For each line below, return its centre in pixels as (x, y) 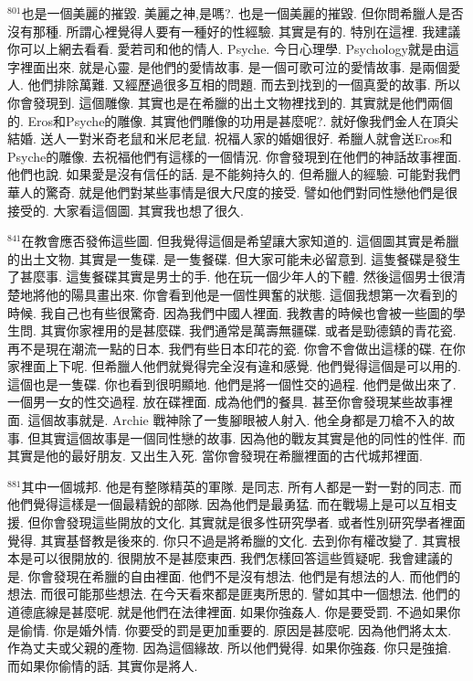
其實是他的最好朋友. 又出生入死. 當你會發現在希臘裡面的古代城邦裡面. (215, 456)
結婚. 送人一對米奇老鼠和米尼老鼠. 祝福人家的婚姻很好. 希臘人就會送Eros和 (230, 138)
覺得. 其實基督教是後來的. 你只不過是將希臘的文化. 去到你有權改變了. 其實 (228, 540)
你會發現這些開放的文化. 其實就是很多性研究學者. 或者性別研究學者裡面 (253, 522)
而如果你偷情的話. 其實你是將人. (103, 665)
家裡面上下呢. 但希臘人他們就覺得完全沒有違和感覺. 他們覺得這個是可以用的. (234, 366)
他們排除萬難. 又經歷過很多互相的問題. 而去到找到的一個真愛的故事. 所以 (244, 85)
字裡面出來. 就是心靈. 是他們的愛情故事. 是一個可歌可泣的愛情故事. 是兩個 (228, 66)
